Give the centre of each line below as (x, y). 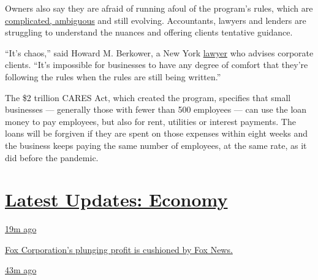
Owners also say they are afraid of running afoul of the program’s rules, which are (159, 8)
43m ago (21, 270)
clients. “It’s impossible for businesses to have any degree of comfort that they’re (157, 65)
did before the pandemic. (52, 157)
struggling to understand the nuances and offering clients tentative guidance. (149, 32)
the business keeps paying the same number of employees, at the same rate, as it (156, 145)
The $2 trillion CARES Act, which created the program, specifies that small (148, 97)
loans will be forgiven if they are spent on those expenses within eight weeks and (157, 133)
